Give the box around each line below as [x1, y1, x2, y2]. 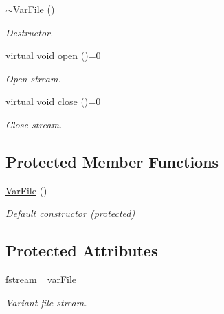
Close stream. [5, 117, 63, 131]
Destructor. [5, 25, 54, 39]
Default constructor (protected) [5, 206, 135, 221]
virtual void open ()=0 [5, 48, 101, 63]
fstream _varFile [5, 272, 77, 287]
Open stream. [5, 71, 61, 85]
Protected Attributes [5, 240, 158, 261]
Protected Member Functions [5, 150, 219, 172]
